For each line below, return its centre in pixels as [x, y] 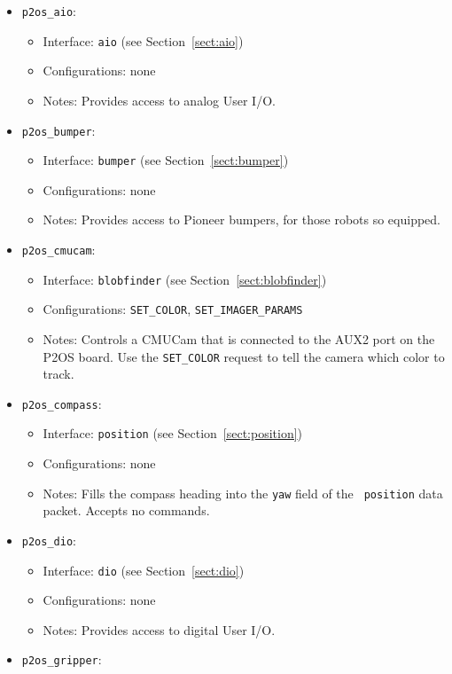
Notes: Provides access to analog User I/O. [159, 100]
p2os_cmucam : [58, 249]
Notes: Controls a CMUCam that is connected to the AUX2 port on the [239, 338]
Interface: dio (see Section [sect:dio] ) [144, 570]
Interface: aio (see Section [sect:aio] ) [143, 40]
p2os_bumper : [58, 130]
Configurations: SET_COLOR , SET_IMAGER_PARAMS [173, 309]
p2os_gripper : [62, 659]
